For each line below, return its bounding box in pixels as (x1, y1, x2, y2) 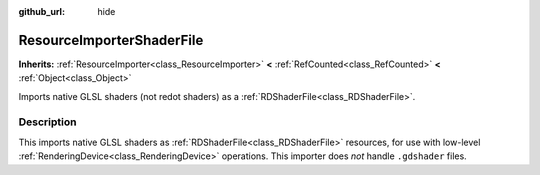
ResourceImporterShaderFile (18, 31, 204, 49)
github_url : (18, 6, 65, 17)
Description (18, 115, 77, 129)
